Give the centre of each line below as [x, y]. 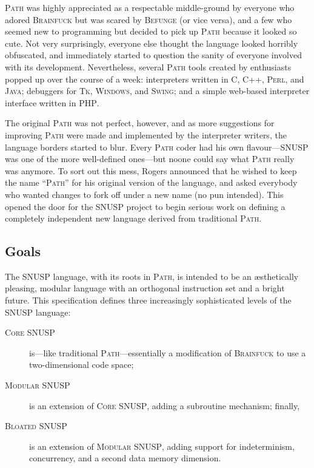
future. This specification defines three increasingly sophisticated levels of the [148, 300]
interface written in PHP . [52, 102]
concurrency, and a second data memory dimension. [125, 458]
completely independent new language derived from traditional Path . [133, 218]
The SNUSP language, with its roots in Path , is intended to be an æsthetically [152, 276]
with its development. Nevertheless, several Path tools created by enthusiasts [148, 66]
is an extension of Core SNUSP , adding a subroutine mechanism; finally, [165, 405]
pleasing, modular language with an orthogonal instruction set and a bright [145, 288]
